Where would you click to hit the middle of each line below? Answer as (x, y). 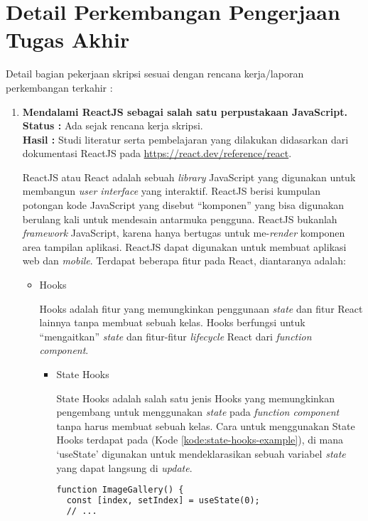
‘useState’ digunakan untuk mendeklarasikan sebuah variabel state (201, 453)
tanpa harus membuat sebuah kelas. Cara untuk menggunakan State (206, 425)
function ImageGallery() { (120, 490)
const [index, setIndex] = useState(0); (163, 501)
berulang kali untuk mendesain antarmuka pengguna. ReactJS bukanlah (180, 219)
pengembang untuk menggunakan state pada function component (198, 412)
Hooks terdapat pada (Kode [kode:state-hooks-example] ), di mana (200, 440)
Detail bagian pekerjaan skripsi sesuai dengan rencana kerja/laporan (155, 74)
